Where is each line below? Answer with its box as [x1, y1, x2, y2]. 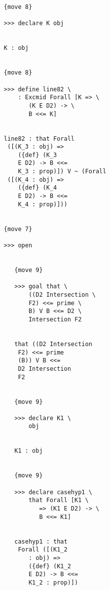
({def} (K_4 [18, 184, 57, 192]
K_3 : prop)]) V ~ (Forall [18, 168, 107, 175]
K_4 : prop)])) [18, 200, 68, 208]
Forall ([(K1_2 [18, 546, 68, 553]
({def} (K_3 [18, 151, 57, 158]
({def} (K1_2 [28, 562, 71, 570]
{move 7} [3, 225, 33, 233]
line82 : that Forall [3, 135, 74, 142]
